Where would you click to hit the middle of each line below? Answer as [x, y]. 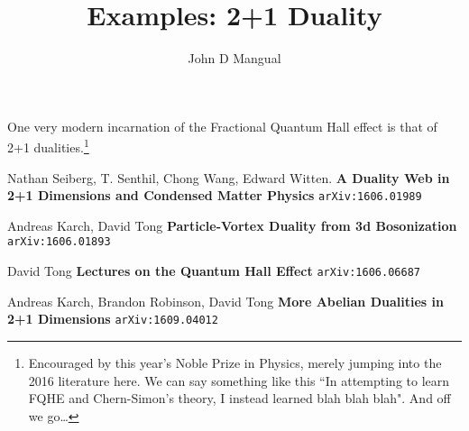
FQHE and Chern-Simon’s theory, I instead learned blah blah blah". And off [239, 398]
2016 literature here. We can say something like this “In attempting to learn [239, 380]
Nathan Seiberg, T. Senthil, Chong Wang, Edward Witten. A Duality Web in [229, 177]
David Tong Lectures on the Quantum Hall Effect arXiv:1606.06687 [214, 271]
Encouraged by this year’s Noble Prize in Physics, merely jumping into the [235, 362]
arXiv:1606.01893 [59, 242]
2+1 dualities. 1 [48, 146]
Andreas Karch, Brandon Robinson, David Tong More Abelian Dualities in [225, 301]
